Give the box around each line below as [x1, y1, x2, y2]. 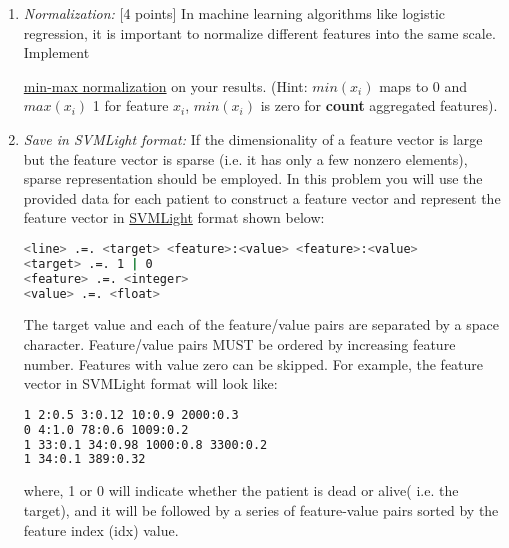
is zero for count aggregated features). [260, 95, 498, 116]
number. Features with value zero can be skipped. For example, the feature [23, 353, 484, 374]
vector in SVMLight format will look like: [23, 373, 278, 394]
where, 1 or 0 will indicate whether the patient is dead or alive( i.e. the [23, 480, 459, 501]
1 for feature [92, 95, 169, 116]
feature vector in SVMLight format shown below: [23, 207, 325, 228]
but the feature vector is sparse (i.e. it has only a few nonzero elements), [23, 148, 468, 169]
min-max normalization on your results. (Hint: [23, 75, 308, 96]
